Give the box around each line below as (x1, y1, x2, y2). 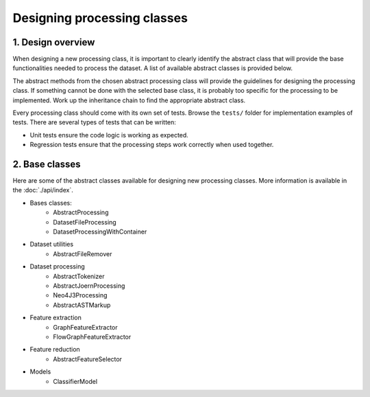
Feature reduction (29, 345, 80, 354)
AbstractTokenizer (53, 272, 105, 280)
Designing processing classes (12, 10, 188, 25)
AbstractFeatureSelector (53, 354, 123, 363)
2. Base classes (12, 159, 81, 170)
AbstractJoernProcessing (53, 282, 125, 290)
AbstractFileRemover (53, 249, 112, 258)
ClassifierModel (53, 377, 98, 385)
